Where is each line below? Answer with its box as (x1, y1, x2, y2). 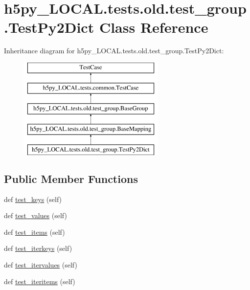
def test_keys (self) (4, 194, 62, 204)
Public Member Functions (4, 171, 138, 186)
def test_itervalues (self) (4, 260, 77, 270)
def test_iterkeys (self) (4, 243, 72, 253)
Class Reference (99, 17, 208, 37)
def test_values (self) (4, 210, 67, 221)
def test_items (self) (4, 226, 65, 237)
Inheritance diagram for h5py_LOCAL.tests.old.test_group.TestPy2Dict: (4, 45, 224, 56)
